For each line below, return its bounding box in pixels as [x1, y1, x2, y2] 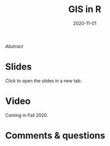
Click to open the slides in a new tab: [5, 77, 82, 84]
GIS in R [68, 4, 101, 15]
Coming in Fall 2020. [5, 112, 48, 118]
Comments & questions [5, 130, 105, 141]
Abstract [5, 43, 24, 49]
